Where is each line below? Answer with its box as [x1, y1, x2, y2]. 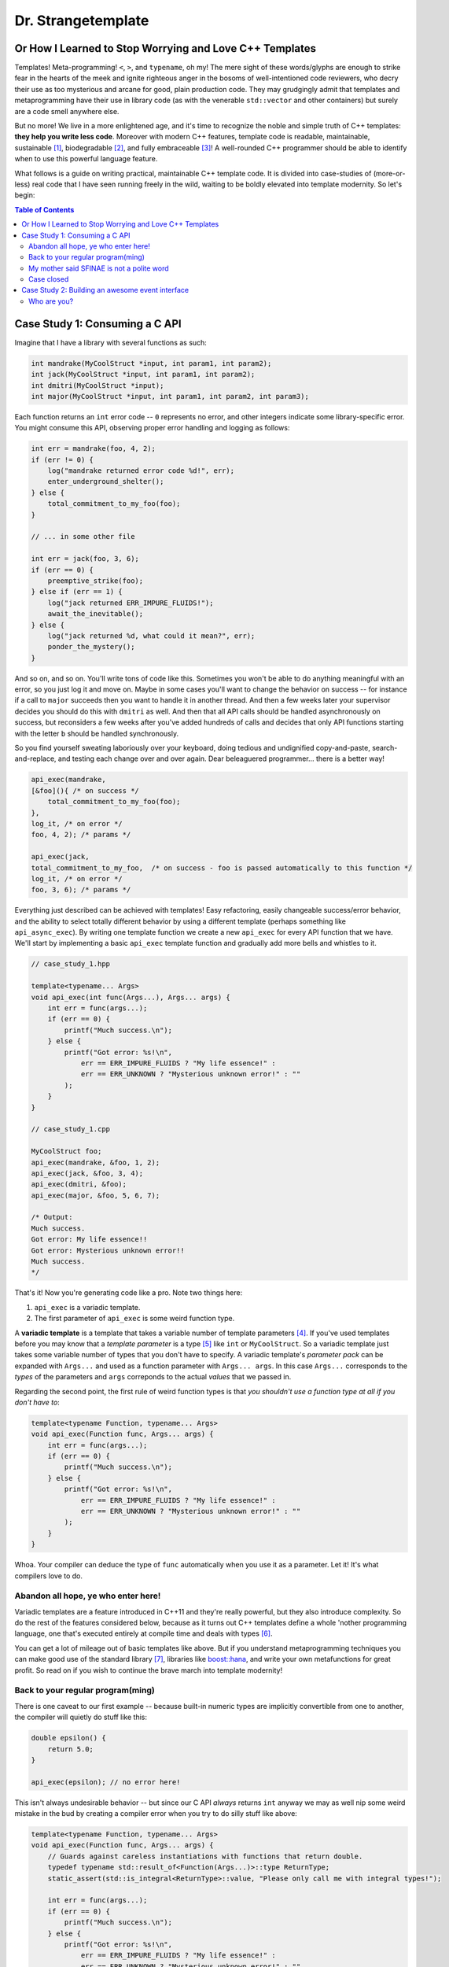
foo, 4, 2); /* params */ [31, 830, 131, 840]
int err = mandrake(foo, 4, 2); [31, 445, 156, 453]
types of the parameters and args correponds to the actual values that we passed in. [14, 1372, 292, 1382]
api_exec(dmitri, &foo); [31, 1180, 127, 1189]
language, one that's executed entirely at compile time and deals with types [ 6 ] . [14, 1629, 273, 1638]
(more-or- [373, 168, 406, 178]
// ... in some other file [31, 532, 135, 541]
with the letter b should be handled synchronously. [14, 729, 179, 738]
